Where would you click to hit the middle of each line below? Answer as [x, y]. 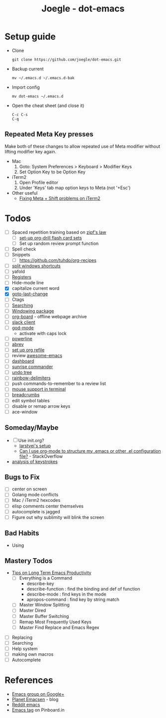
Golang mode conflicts [35, 495]
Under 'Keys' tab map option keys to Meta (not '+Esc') [75, 188]
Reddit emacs [26, 705]
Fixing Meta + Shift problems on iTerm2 [60, 198]
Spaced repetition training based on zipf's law [59, 232]
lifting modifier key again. [31, 151]
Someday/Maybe [32, 428]
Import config [26, 87]
